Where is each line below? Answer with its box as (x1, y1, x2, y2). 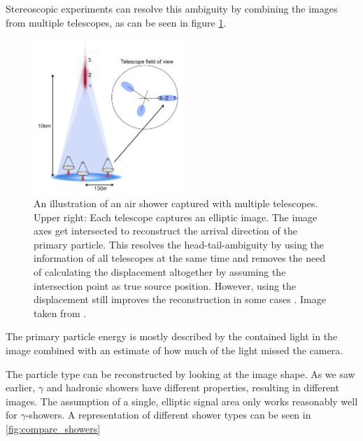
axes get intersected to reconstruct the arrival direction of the (34, 223, 297, 238)
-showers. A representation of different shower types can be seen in (25, 407, 311, 422)
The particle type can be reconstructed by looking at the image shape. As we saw (6, 366, 355, 381)
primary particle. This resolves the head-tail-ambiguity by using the (34, 237, 325, 251)
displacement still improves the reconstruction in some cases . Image (34, 292, 326, 307)
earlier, (6, 380, 36, 395)
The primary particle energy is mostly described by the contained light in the (6, 329, 338, 344)
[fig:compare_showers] (6, 421, 101, 435)
